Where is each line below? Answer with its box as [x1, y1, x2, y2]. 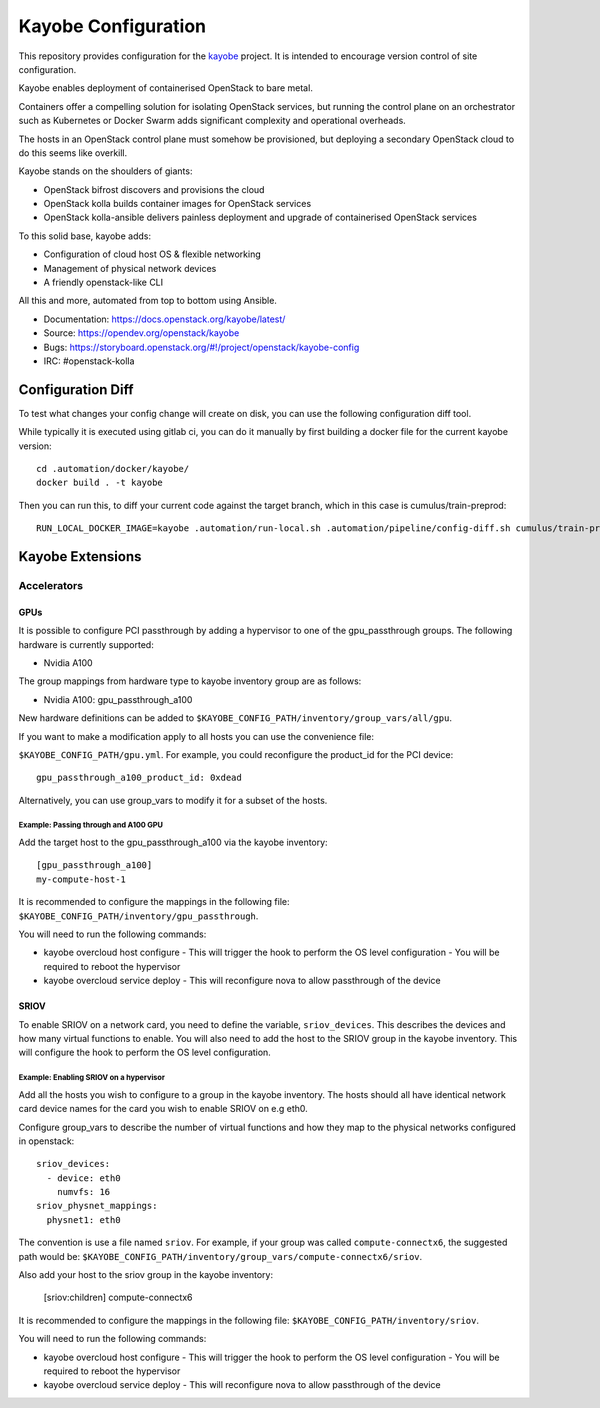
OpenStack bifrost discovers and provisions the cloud [43, 183, 265, 195]
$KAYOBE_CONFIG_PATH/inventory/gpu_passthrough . [18, 910, 259, 922]
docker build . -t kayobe [36, 477, 164, 489]
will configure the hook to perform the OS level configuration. [18, 1046, 272, 1059]
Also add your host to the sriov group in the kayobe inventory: [18, 1269, 274, 1281]
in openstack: [18, 1135, 75, 1147]
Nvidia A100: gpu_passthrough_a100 [43, 693, 193, 705]
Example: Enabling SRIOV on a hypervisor [18, 1073, 165, 1083]
